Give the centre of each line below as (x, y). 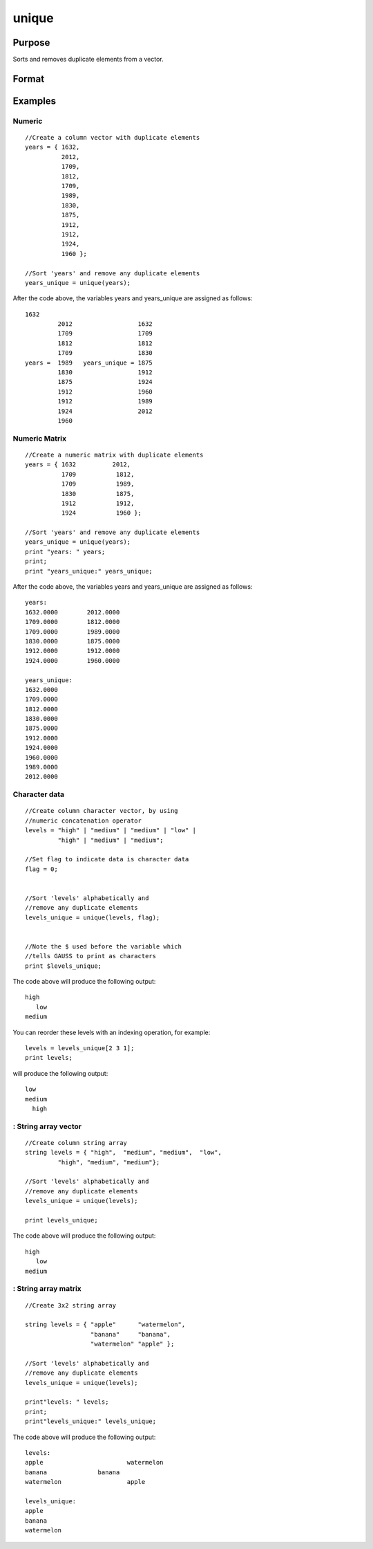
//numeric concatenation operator (83, 821)
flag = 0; (41, 869)
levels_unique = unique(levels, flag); (93, 917)
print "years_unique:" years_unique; (89, 571)
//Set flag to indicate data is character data (107, 859)
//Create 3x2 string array (71, 1305)
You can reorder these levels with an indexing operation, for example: (112, 1032)
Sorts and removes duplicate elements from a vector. (88, 59)
